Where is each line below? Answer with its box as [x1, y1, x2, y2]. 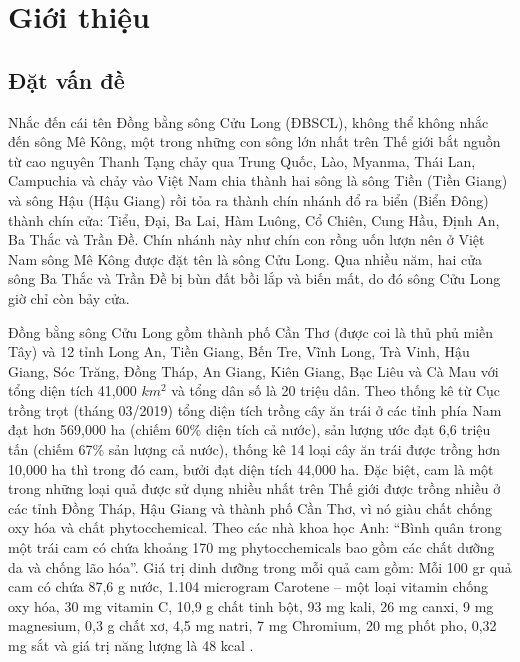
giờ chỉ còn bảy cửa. [8, 287, 130, 308]
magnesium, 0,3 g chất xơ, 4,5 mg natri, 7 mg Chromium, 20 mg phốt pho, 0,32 [8, 615, 497, 636]
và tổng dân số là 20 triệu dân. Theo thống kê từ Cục [171, 380, 501, 401]
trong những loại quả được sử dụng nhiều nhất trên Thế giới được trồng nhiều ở [8, 478, 501, 499]
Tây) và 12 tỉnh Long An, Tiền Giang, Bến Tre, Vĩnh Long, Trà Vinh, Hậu [8, 341, 470, 362]
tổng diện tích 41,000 [8, 380, 137, 401]
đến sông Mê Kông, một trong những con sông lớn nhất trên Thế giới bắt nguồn [8, 131, 501, 152]
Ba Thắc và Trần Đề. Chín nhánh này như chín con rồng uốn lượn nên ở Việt [8, 229, 485, 250]
